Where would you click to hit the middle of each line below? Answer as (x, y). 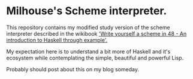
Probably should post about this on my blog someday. (73, 69)
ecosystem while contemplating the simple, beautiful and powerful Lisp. (95, 58)
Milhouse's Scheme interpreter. (87, 11)
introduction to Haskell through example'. (57, 40)
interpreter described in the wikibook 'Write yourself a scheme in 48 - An (96, 33)
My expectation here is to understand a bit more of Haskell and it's (88, 51)
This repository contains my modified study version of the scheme (88, 27)
